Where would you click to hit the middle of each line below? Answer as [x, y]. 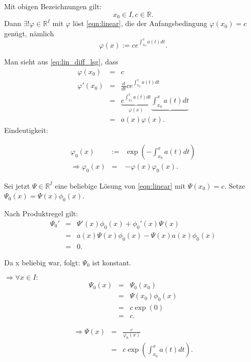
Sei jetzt [17, 185]
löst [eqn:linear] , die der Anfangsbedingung [140, 23]
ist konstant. [112, 262]
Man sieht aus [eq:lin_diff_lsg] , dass [61, 61]
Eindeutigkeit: [26, 130]
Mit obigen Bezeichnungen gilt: [53, 6]
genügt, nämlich [29, 33]
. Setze [235, 185]
